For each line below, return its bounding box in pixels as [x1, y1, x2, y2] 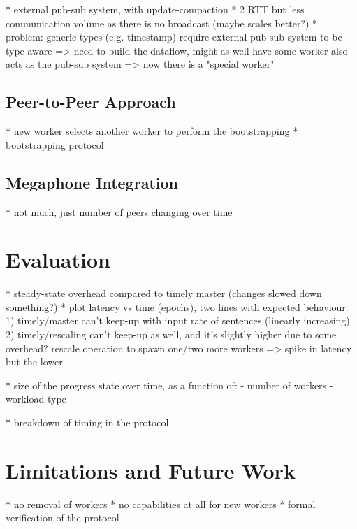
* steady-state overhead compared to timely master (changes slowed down [6, 286, 322, 300]
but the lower [6, 354, 63, 369]
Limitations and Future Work [6, 456, 296, 484]
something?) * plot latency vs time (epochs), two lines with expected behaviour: [6, 299, 349, 314]
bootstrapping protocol [6, 137, 104, 152]
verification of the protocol [6, 510, 119, 525]
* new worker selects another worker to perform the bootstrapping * [6, 124, 298, 138]
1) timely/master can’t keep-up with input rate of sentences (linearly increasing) [6, 313, 350, 328]
